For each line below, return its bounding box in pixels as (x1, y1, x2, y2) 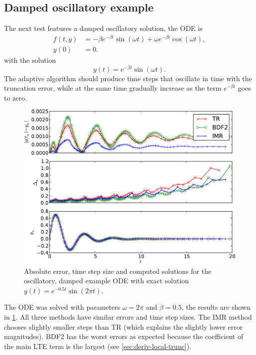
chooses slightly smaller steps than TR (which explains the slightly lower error (4, 321, 243, 332)
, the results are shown (181, 302, 251, 312)
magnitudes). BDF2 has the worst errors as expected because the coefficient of (4, 331, 244, 342)
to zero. (4, 92, 27, 103)
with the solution (4, 54, 56, 65)
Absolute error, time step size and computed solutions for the (24, 265, 212, 276)
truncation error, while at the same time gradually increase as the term (4, 83, 222, 93)
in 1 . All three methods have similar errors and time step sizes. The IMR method (4, 312, 252, 322)
